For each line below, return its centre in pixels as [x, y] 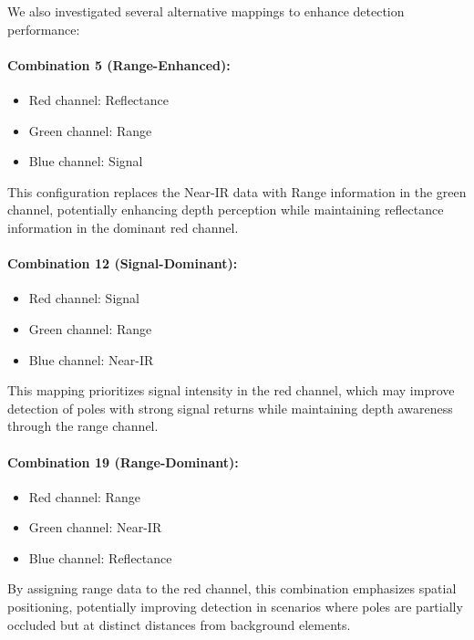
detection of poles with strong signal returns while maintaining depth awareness [230, 408]
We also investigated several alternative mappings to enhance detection [206, 11]
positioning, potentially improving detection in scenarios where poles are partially [235, 607]
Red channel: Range [84, 496]
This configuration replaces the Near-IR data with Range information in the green [237, 191]
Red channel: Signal [84, 298]
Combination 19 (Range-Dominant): [123, 462]
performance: [44, 29]
